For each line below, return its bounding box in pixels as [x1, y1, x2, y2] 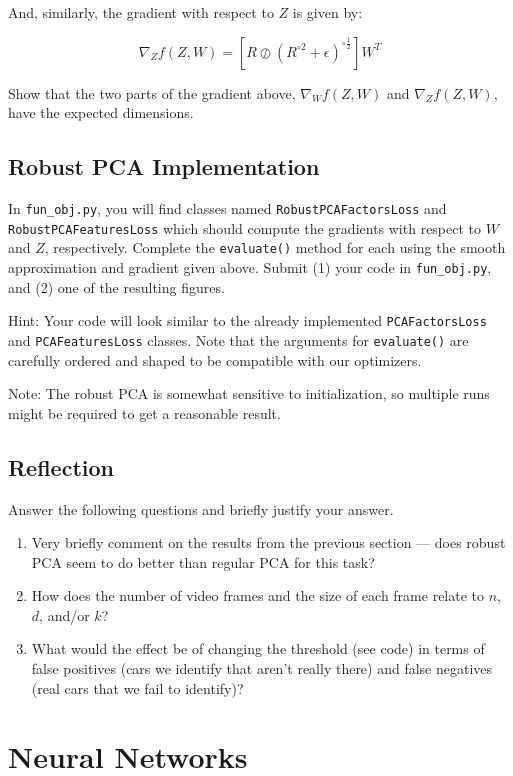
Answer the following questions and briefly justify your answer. [8, 498, 394, 519]
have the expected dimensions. [8, 102, 194, 123]
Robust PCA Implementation [8, 151, 320, 182]
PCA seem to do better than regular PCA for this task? [31, 551, 375, 572]
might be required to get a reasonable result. [8, 402, 281, 423]
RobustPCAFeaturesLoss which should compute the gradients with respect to [8, 217, 482, 238]
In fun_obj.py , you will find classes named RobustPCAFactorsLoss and [8, 197, 447, 218]
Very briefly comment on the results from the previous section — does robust [31, 532, 506, 553]
